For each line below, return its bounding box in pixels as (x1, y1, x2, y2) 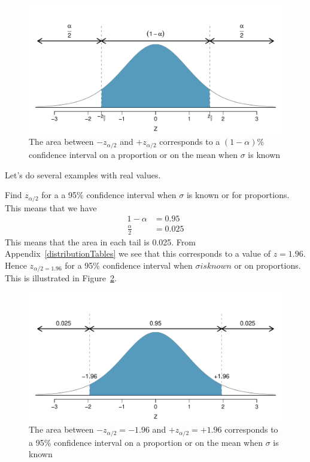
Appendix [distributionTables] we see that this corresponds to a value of (5, 247, 271, 260)
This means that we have (5, 201, 97, 214)
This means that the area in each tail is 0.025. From (5, 235, 196, 248)
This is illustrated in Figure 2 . (5, 272, 117, 284)
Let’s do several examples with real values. (5, 168, 161, 181)
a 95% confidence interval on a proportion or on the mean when (29, 436, 263, 448)
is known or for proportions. (186, 189, 290, 201)
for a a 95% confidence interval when (41, 189, 177, 201)
